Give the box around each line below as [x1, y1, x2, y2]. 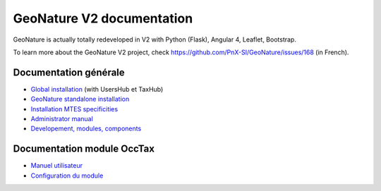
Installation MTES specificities [30, 104, 119, 113]
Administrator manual [30, 115, 93, 123]
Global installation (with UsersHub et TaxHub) [30, 85, 164, 93]
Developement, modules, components [30, 124, 142, 133]
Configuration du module [30, 171, 104, 180]
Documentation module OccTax [13, 143, 155, 155]
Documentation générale [13, 66, 125, 78]
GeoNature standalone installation [30, 95, 130, 104]
